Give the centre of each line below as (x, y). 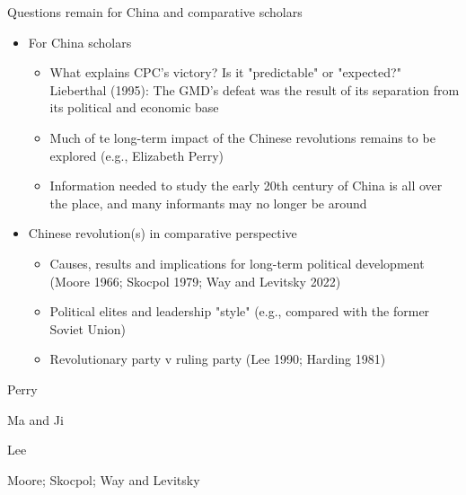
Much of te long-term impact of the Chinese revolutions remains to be (242, 137)
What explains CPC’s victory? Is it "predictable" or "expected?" (225, 72)
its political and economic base (134, 107)
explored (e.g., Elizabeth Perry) (137, 155)
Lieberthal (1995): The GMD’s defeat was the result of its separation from (255, 89)
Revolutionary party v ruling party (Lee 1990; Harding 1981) (218, 359)
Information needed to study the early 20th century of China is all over (246, 186)
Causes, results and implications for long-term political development (237, 263)
